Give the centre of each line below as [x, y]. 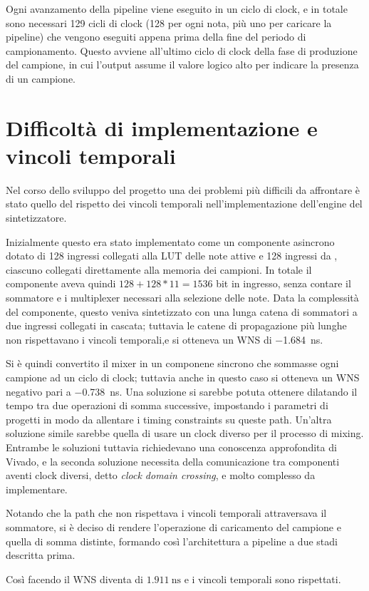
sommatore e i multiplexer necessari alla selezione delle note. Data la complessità [182, 298]
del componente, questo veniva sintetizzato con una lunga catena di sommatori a [182, 311]
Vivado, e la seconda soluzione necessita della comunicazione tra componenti [173, 461]
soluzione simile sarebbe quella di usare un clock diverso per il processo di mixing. [185, 433]
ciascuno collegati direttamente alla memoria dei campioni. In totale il [159, 269]
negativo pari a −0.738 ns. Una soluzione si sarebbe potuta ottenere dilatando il [182, 391]
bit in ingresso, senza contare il [284, 283]
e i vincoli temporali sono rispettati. [263, 579]
